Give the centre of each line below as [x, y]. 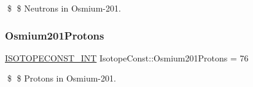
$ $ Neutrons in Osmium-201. [64, 8]
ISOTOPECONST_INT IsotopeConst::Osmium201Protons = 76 [127, 57]
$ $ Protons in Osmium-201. [61, 78]
